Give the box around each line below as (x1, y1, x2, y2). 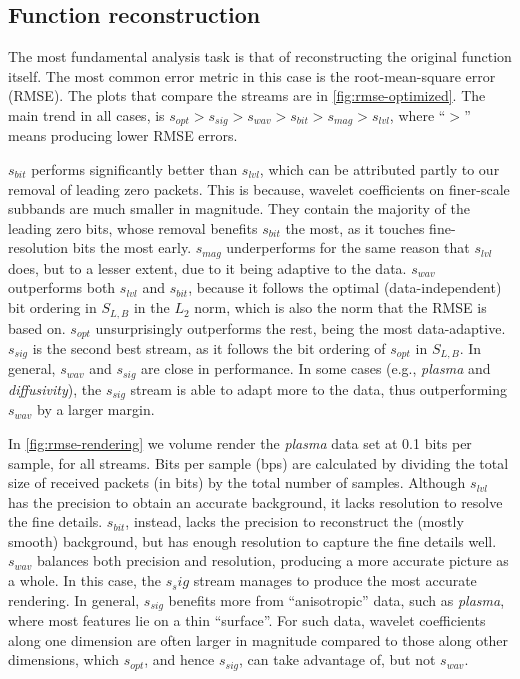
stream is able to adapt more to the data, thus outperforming (130, 378, 508, 399)
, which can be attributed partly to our (259, 159, 500, 180)
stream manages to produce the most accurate (193, 570, 477, 591)
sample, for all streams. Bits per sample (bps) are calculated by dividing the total (8, 452, 509, 473)
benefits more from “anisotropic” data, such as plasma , (168, 589, 505, 610)
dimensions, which (8, 649, 119, 670)
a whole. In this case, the (8, 570, 161, 591)
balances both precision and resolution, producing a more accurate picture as (36, 550, 509, 571)
